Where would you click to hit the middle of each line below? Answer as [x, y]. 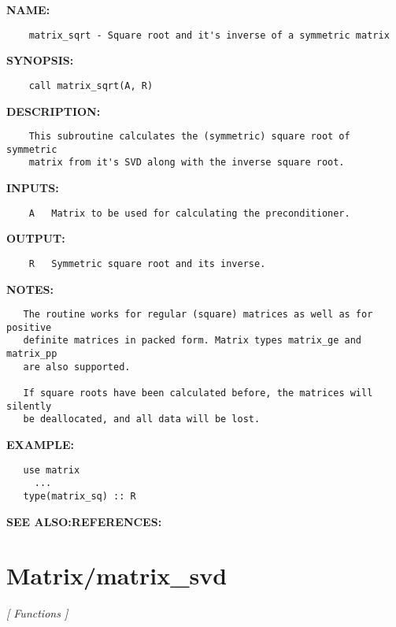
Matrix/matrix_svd [117, 575]
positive [29, 327]
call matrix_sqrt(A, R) [91, 85]
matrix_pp [32, 354]
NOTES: [30, 289]
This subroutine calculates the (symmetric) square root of [189, 137]
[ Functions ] [37, 613]
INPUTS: [33, 188]
